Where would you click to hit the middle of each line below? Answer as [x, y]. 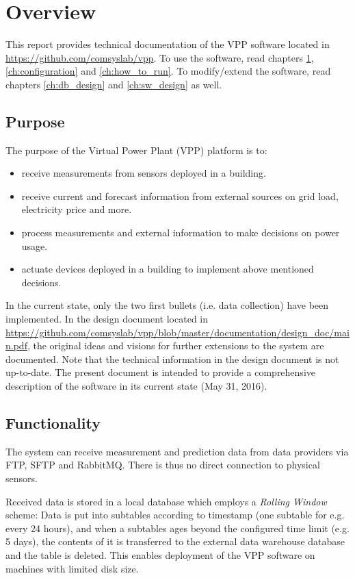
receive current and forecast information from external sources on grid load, [180, 196]
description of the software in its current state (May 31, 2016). [136, 386]
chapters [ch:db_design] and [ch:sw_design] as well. [114, 84]
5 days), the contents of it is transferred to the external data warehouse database [175, 541]
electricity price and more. [77, 209]
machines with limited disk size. [72, 568]
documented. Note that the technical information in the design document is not [172, 359]
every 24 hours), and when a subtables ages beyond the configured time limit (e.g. [177, 528]
